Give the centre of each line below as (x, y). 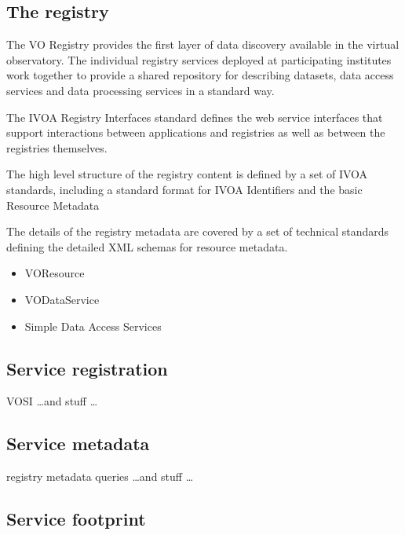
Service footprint (76, 519)
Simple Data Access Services (93, 326)
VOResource (55, 273)
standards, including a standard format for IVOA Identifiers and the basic (184, 189)
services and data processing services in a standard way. (140, 90)
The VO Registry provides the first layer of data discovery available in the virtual (203, 44)
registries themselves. (57, 147)
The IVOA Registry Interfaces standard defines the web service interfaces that (195, 117)
